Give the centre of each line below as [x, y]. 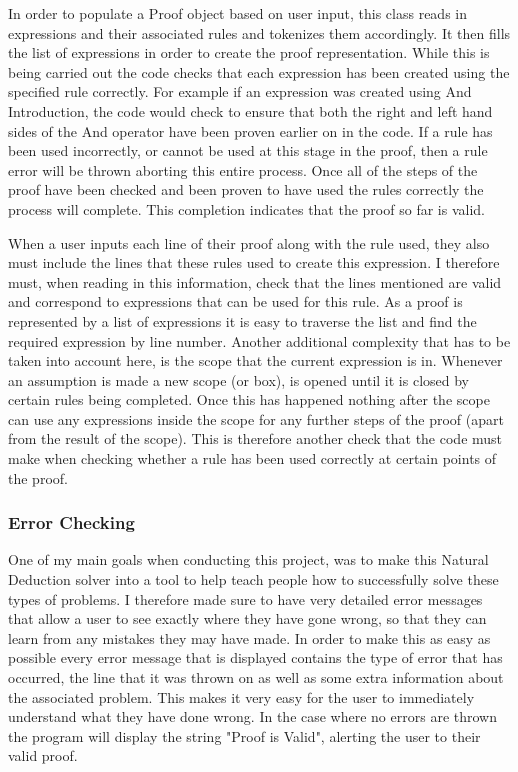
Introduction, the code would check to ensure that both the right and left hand [250, 110]
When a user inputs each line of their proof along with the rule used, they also [249, 242]
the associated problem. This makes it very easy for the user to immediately [241, 696]
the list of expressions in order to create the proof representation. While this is [249, 52]
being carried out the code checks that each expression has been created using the [259, 71]
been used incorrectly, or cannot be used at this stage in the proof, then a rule [248, 150]
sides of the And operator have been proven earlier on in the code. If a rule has [250, 130]
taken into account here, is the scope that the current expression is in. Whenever [255, 360]
